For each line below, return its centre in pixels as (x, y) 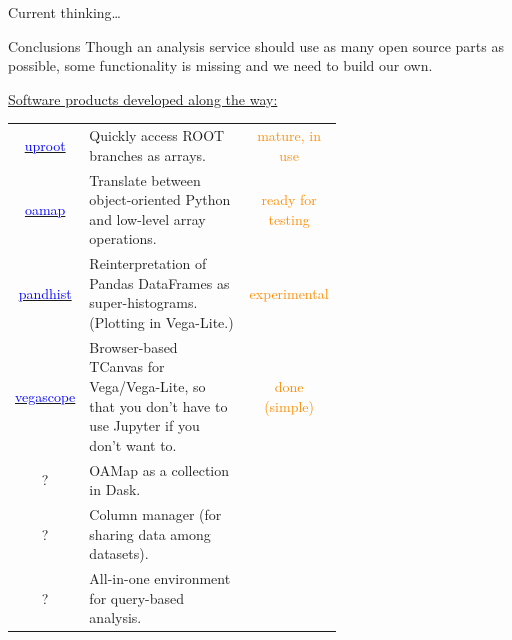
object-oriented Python (160, 199)
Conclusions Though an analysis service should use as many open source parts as (256, 45)
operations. (123, 238)
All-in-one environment (160, 578)
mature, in (289, 135)
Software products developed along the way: (143, 98)
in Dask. (115, 489)
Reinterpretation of (148, 263)
